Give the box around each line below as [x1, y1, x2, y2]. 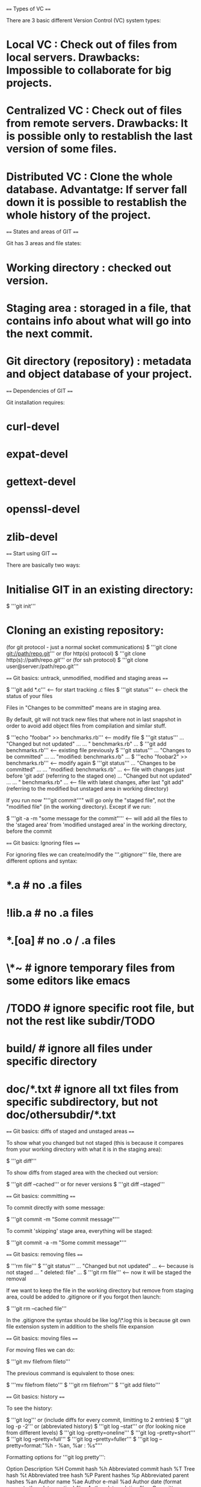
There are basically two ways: [6, 561, 81, 569]
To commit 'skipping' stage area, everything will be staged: [6, 1227, 153, 1235]
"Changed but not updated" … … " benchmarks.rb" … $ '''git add [6, 740, 167, 747]
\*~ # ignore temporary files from [6, 961, 175, 974]
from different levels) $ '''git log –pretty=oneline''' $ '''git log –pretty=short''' [6, 1429, 196, 1436]
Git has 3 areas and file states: [6, 240, 82, 247]
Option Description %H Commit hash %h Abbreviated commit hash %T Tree [6, 1465, 196, 1473]
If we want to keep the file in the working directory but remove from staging [6, 1287, 194, 1294]
